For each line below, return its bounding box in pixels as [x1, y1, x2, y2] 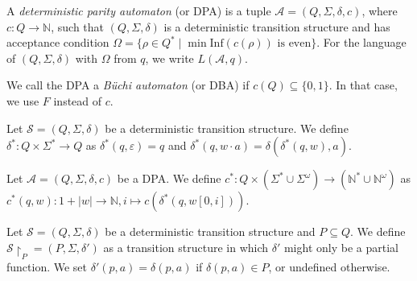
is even [277, 38, 312, 50]
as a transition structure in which [103, 238, 269, 255]
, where [361, 2, 398, 19]
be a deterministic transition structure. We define [105, 119, 349, 136]
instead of [53, 92, 102, 109]
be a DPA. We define [117, 170, 221, 187]
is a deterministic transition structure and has [163, 18, 390, 35]
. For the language [316, 34, 407, 51]
